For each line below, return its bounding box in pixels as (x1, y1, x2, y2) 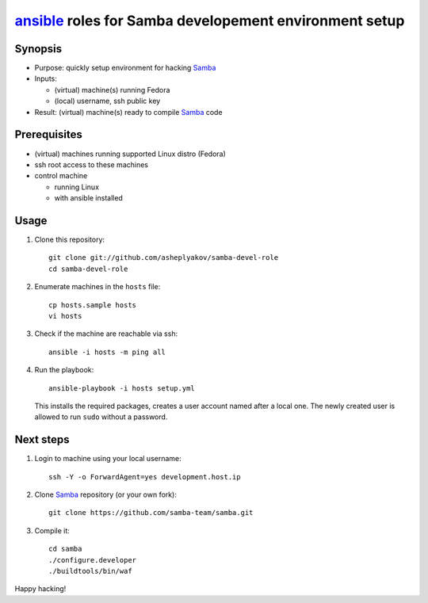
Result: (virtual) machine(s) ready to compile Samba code (34, 107, 223, 116)
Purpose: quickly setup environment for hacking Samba (34, 63, 216, 73)
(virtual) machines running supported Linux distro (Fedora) (34, 149, 226, 158)
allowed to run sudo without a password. (34, 412, 168, 422)
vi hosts (48, 311, 82, 320)
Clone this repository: (34, 235, 105, 244)
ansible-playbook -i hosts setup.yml (48, 384, 196, 392)
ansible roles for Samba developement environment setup (14, 12, 405, 29)
